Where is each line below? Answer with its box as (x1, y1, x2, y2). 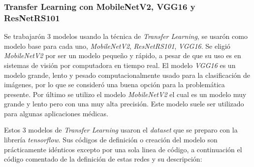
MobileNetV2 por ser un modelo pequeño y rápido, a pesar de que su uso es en (4, 50, 241, 61)
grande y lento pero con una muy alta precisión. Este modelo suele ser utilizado (4, 99, 244, 109)
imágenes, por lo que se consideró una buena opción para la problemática (4, 79, 225, 90)
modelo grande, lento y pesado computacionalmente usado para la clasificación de (4, 69, 251, 80)
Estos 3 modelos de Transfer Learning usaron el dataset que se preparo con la (4, 125, 238, 135)
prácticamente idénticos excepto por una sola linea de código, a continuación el (4, 144, 242, 154)
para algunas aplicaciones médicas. (4, 108, 108, 118)
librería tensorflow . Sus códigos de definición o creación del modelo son (4, 134, 218, 145)
